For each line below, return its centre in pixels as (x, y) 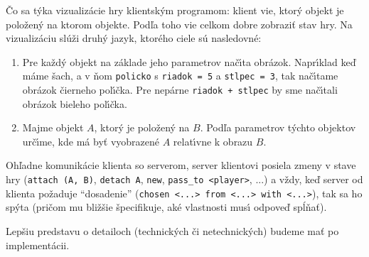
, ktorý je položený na (142, 127)
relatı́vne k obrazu (213, 141)
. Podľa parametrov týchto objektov (278, 127)
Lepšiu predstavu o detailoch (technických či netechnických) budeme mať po (172, 230)
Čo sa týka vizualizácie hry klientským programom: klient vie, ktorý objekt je (175, 10)
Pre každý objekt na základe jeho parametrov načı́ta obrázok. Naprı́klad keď (189, 61)
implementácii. (38, 245)
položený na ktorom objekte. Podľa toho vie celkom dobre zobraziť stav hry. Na (179, 24)
